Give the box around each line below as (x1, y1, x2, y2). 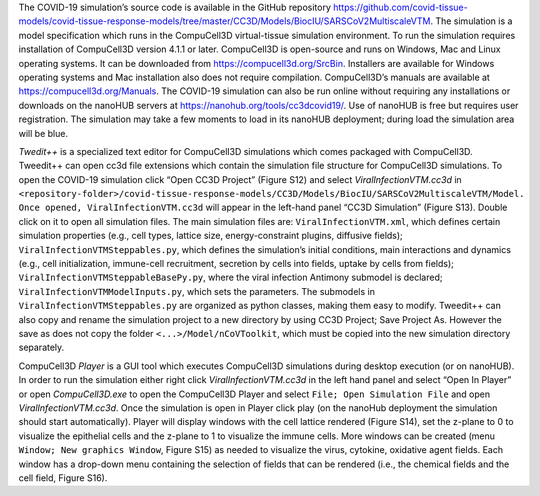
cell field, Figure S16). (18, 471, 108, 484)
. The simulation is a (430, 15, 513, 27)
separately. (18, 341, 65, 354)
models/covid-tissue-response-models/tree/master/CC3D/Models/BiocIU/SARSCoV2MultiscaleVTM (18, 15, 431, 27)
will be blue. (18, 127, 69, 139)
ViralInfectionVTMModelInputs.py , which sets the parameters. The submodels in (18, 285, 375, 297)
